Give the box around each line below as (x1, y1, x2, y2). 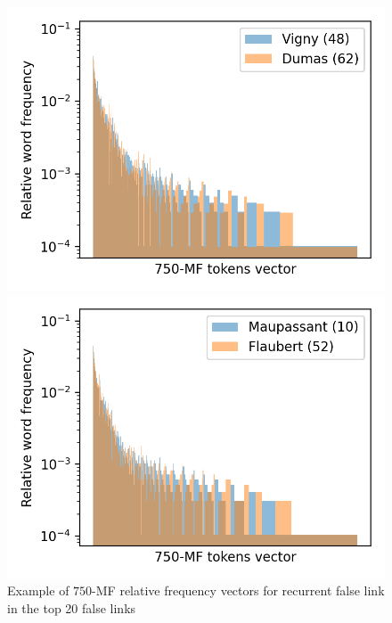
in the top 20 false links (7, 598, 136, 617)
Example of (7, 581, 69, 600)
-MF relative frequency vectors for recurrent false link (92, 581, 385, 600)
